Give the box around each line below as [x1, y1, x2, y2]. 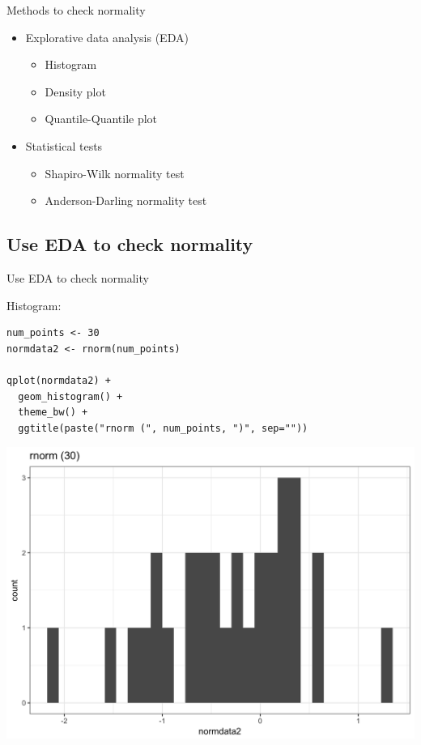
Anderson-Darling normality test [45, 192, 207, 209]
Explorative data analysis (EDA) [25, 28, 189, 45]
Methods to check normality [6, 2, 146, 18]
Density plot [45, 83, 106, 100]
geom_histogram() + [18, 390, 123, 402]
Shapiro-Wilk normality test [45, 164, 185, 181]
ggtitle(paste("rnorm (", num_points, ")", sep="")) [18, 422, 308, 434]
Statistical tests [25, 137, 103, 154]
